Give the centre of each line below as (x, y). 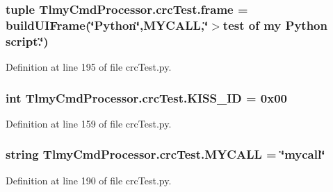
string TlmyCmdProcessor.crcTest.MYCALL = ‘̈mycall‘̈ (165, 154)
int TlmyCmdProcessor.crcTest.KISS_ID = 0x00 (147, 97)
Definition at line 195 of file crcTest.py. (89, 67)
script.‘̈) (27, 41)
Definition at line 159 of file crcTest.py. (89, 123)
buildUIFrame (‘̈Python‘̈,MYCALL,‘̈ (107, 25)
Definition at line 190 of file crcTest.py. (89, 180)
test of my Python (275, 25)
